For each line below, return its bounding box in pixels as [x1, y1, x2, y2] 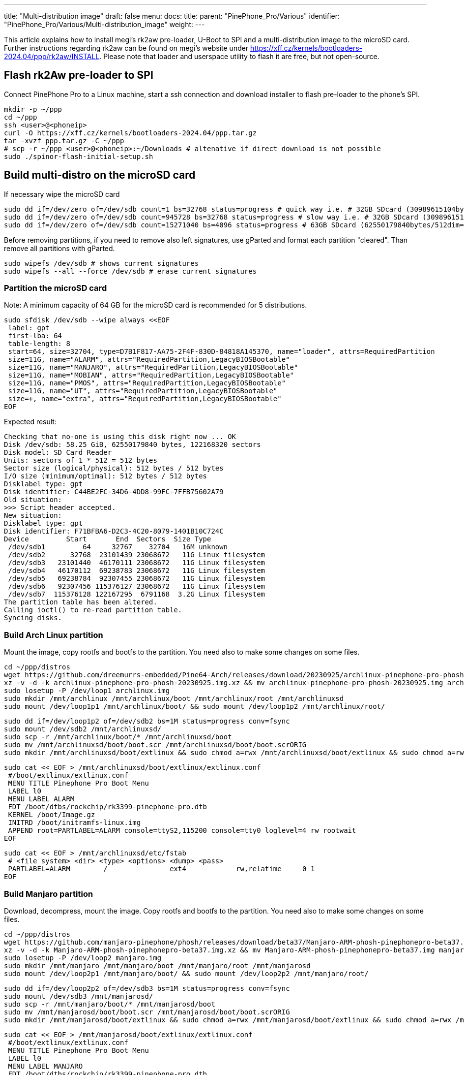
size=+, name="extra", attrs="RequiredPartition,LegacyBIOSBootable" [8, 395, 282, 403]
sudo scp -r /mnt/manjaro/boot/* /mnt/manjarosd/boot [4, 1000, 215, 1008]
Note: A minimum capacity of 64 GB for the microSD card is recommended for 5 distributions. [4, 301, 307, 310]
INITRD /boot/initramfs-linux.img [8, 819, 141, 827]
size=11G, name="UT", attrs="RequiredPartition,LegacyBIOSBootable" [8, 387, 278, 395]
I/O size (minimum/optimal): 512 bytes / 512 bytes [4, 472, 207, 480]
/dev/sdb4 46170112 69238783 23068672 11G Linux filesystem [8, 567, 265, 575]
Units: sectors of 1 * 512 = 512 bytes [4, 456, 157, 465]
